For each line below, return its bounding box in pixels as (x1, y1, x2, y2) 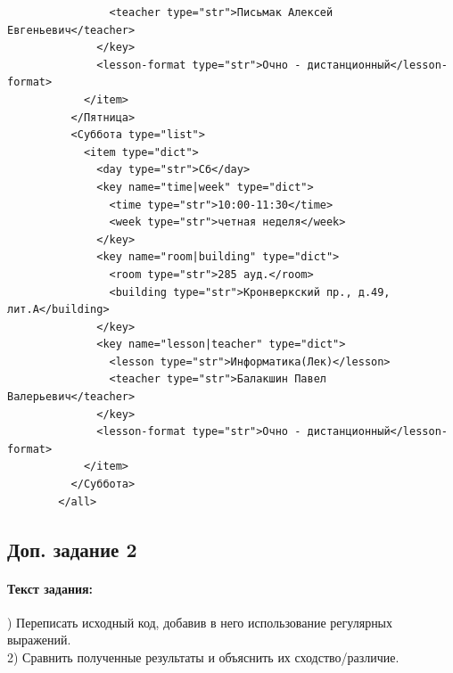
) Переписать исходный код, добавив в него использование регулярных (7, 612, 393, 631)
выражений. (7, 630, 71, 649)
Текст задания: (7, 579, 94, 597)
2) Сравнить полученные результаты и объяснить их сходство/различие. (7, 647, 399, 666)
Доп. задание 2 (7, 535, 137, 562)
